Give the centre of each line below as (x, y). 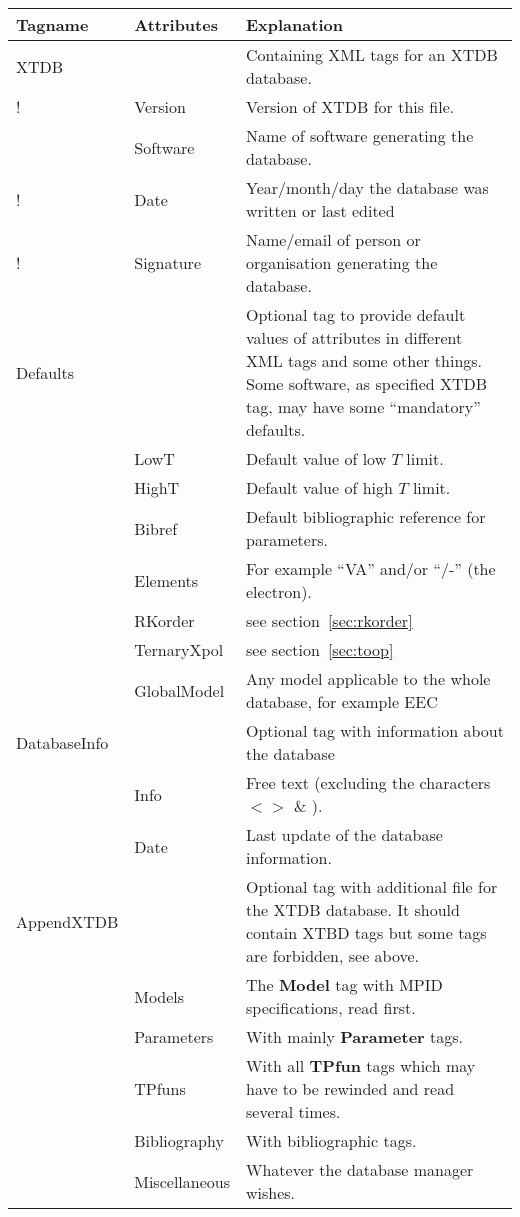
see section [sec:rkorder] (329, 620)
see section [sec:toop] (319, 649)
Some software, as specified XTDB (366, 383)
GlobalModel (179, 690)
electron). (278, 591)
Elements (166, 580)
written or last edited (320, 210)
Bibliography (179, 1140)
